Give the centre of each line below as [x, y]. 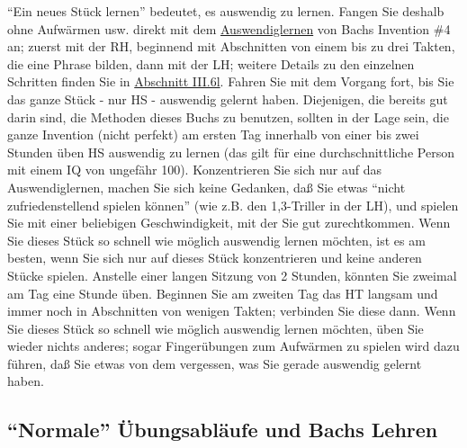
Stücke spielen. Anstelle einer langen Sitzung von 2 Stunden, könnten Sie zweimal [232, 275]
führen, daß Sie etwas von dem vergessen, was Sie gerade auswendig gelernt [215, 363]
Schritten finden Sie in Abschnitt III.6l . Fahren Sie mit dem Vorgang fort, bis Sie [231, 81]
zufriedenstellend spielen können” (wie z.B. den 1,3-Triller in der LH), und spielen [233, 205]
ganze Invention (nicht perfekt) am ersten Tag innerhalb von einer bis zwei [213, 134]
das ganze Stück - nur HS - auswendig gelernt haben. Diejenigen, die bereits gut [228, 99]
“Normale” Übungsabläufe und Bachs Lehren [223, 430]
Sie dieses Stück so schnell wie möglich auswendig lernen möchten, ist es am [216, 240]
